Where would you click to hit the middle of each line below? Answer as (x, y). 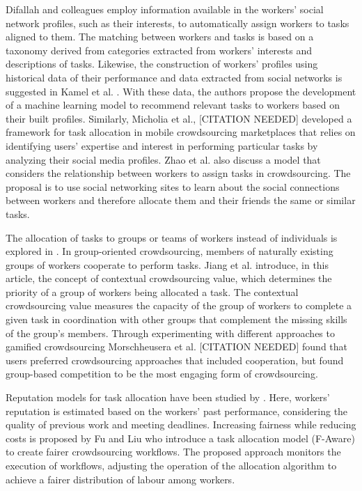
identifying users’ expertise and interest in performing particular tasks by (162, 145)
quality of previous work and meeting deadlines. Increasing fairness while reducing (181, 424)
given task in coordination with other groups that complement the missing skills (176, 319)
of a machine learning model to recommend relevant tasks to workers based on (173, 105)
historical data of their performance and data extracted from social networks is (174, 77)
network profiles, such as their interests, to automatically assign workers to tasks (178, 23)
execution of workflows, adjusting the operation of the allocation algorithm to (171, 465)
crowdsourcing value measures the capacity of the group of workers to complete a (179, 305)
